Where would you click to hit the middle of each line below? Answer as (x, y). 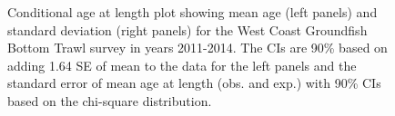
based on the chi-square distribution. (110, 100)
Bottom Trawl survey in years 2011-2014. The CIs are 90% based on (197, 48)
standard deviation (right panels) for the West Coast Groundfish (187, 29)
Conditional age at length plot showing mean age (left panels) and (192, 12)
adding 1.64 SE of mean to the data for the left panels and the (182, 65)
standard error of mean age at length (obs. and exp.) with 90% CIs (194, 83)
